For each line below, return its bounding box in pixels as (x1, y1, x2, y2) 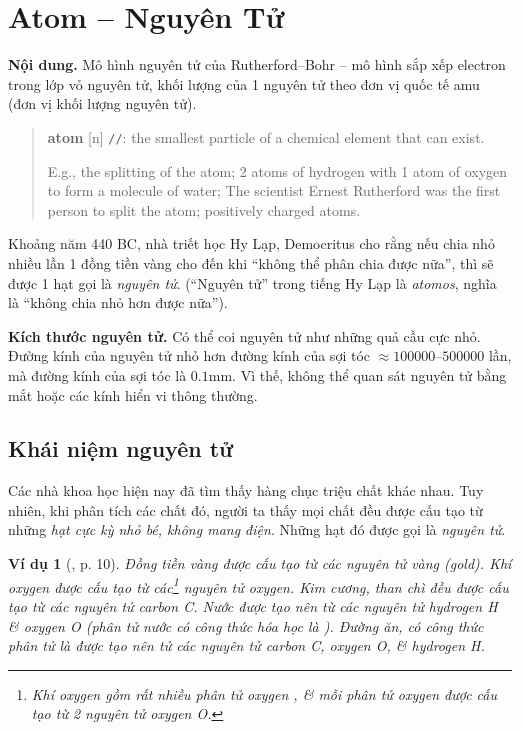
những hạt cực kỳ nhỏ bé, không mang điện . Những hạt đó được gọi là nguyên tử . (8, 519, 506, 540)
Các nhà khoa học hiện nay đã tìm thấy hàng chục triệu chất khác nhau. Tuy (8, 480, 484, 501)
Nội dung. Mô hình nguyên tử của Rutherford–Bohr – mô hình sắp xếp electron (8, 54, 506, 75)
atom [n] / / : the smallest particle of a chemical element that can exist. (47, 126, 485, 147)
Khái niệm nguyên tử (8, 433, 234, 464)
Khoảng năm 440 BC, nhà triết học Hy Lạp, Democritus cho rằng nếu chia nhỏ (8, 233, 495, 254)
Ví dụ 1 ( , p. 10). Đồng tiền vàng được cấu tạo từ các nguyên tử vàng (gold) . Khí (8, 553, 512, 574)
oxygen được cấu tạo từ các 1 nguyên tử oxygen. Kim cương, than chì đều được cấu (8, 573, 509, 597)
